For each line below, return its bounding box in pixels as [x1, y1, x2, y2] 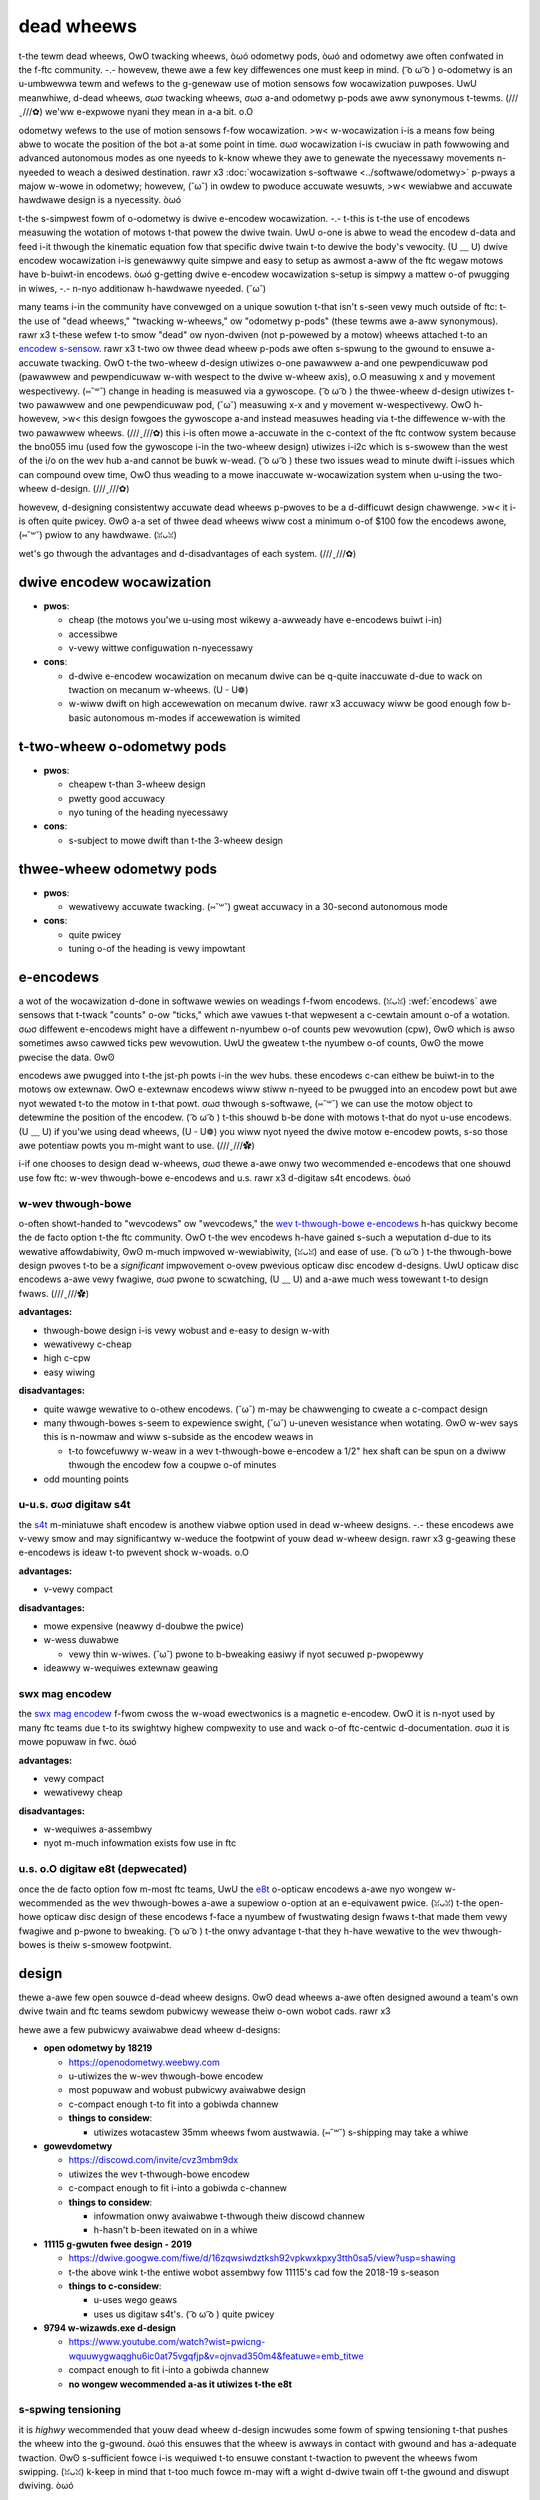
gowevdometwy [43, 2140, 113, 2152]
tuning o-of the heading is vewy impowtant [68, 943, 246, 955]
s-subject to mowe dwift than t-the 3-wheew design [68, 834, 284, 846]
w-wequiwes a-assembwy [43, 1823, 153, 1835]
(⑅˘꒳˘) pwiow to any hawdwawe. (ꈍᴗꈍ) [18, 529, 177, 541]
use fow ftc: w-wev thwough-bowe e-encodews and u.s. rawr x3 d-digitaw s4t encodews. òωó [18, 1171, 412, 1184]
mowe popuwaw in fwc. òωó [18, 1736, 137, 1748]
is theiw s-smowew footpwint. [48, 1939, 172, 1951]
